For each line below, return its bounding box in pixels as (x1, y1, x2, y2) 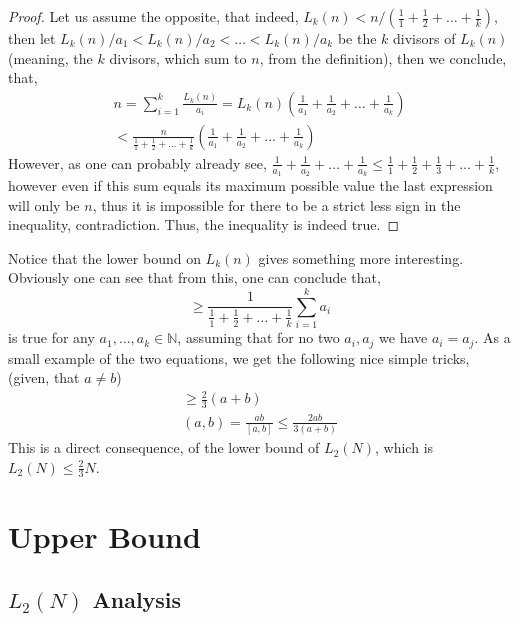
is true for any (8, 327, 95, 348)
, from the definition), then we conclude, (259, 47, 507, 68)
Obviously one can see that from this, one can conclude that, (8, 267, 381, 288)
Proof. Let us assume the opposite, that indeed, (8, 6, 299, 26)
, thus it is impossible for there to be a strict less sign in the (92, 194, 461, 215)
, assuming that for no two (177, 327, 340, 348)
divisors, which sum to (109, 47, 247, 68)
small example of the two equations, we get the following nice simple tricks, (8, 347, 470, 368)
